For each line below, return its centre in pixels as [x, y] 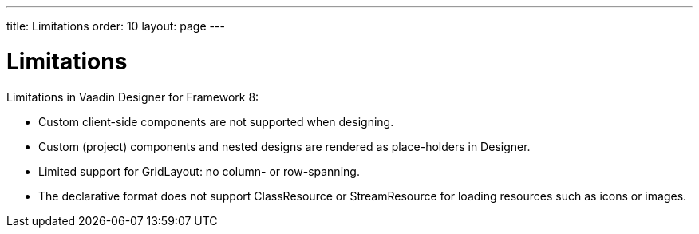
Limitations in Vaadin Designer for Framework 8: [133, 97]
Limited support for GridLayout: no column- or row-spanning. [199, 171]
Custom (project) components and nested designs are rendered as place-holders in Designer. [284, 146]
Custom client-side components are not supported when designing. [216, 121]
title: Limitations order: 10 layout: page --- [116, 26]
